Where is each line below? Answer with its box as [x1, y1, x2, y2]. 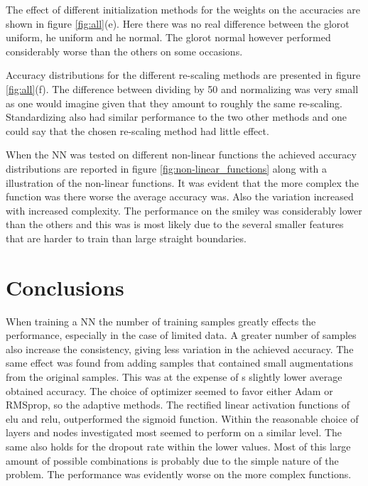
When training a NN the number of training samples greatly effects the [6, 313, 316, 328]
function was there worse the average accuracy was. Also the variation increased [6, 189, 354, 204]
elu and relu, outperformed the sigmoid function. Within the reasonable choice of [6, 411, 359, 426]
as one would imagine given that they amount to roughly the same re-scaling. [6, 95, 342, 110]
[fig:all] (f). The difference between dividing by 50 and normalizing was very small [6, 81, 359, 96]
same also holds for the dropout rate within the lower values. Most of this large [6, 438, 351, 453]
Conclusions [6, 272, 124, 301]
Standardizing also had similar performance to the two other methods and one [6, 109, 347, 124]
